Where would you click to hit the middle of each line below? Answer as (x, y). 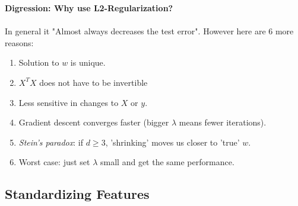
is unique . (88, 62)
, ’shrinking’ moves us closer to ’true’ (172, 142)
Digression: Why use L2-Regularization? (89, 8)
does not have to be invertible (93, 82)
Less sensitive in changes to (69, 102)
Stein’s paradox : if (51, 142)
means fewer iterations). (223, 122)
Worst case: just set (54, 162)
